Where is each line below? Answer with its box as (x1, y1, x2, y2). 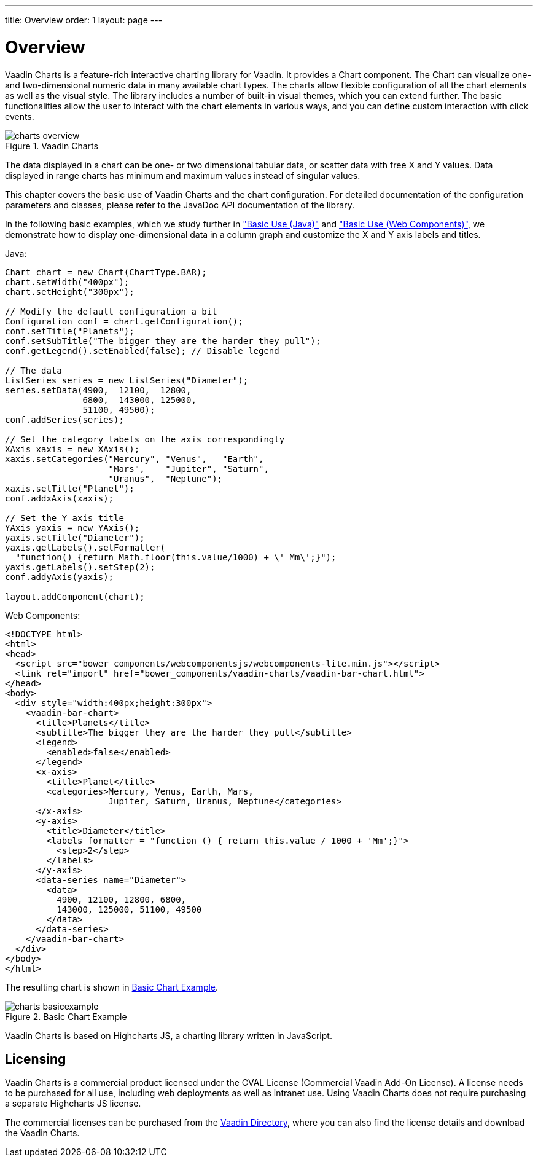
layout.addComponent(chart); (5, 591, 145, 602)
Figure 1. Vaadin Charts (5, 140, 98, 151)
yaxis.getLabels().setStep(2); (5, 562, 155, 572)
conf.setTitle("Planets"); (5, 326, 134, 336)
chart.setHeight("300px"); (5, 286, 134, 297)
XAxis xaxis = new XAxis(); (5, 444, 140, 454)
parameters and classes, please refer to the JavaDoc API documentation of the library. (5, 199, 355, 210)
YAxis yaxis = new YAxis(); (5, 522, 140, 533)
